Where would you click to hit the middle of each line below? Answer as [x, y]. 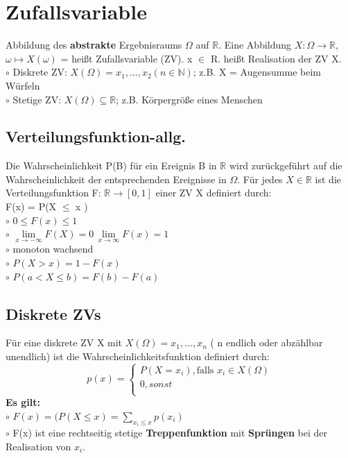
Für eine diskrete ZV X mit [64, 342]
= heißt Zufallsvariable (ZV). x [127, 58]
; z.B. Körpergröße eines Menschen [189, 99]
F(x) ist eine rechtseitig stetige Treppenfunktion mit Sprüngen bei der [170, 433]
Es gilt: [23, 402]
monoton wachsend [53, 249]
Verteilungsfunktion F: [53, 193]
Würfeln [23, 85]
